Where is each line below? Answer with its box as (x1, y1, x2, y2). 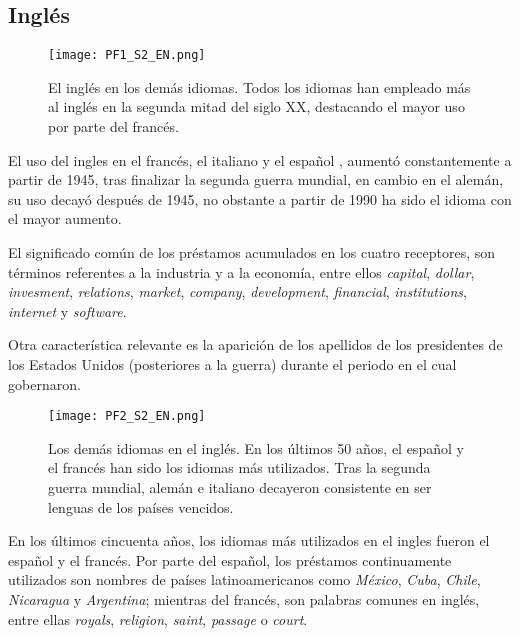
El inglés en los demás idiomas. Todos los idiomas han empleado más (48, 76, 471, 97)
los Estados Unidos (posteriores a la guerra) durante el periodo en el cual (8, 353, 457, 374)
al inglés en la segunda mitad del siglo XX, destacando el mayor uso (48, 96, 465, 117)
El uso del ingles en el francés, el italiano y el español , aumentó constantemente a (8, 149, 512, 170)
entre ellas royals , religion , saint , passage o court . (8, 608, 308, 629)
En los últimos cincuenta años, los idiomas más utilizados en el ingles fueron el (8, 530, 490, 551)
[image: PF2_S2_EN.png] (48, 409, 206, 424)
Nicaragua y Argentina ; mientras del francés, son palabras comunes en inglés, (8, 588, 480, 609)
